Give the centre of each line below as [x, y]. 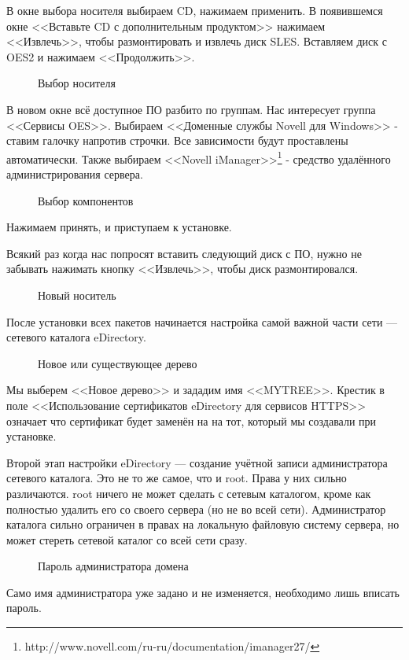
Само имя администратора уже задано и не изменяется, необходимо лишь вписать [203, 592]
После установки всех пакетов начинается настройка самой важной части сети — [202, 321]
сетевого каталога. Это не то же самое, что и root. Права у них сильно [177, 478]
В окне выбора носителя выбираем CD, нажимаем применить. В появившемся [195, 10]
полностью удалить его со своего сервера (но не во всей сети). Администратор [196, 509]
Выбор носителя [77, 83]
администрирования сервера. [75, 174]
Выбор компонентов [86, 200]
